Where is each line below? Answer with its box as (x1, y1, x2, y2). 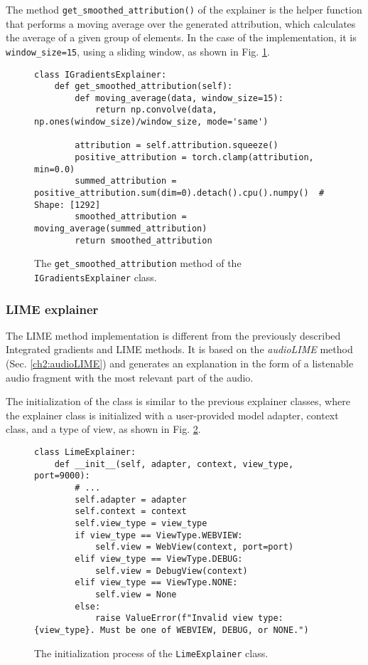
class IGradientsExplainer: (34, 69, 167, 80)
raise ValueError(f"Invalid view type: (94, 613, 283, 624)
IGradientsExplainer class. (34, 270, 157, 284)
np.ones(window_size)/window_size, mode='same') (34, 117, 269, 127)
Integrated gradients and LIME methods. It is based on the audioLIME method (6, 342, 353, 357)
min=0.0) (34, 164, 75, 174)
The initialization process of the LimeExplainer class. (34, 645, 269, 660)
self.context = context (75, 506, 187, 517)
